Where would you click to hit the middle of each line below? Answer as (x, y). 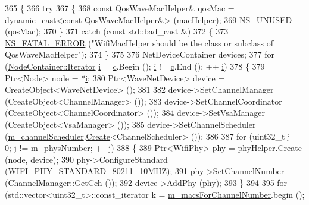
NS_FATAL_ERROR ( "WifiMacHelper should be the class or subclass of (139, 42)
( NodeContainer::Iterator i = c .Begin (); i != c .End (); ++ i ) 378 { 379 (135, 66)
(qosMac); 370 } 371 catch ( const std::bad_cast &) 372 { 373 (117, 31)
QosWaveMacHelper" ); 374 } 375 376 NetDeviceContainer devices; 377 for (140, 54)
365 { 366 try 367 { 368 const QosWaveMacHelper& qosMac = (120, 8)
